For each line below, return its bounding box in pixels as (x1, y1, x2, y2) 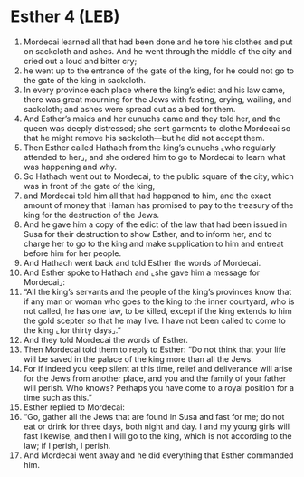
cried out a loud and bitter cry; (23, 55, 138, 66)
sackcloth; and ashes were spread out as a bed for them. (23, 103, 236, 114)
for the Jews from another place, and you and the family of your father (23, 373, 287, 384)
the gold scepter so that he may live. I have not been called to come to (23, 315, 286, 326)
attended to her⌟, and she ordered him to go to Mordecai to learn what (23, 151, 286, 162)
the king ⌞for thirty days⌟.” (23, 324, 121, 336)
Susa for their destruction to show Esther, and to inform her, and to (23, 228, 272, 239)
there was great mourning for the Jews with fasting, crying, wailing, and (23, 93, 292, 105)
